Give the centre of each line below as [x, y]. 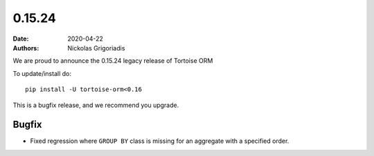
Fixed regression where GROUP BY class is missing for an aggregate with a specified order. [160, 141]
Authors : [26, 48]
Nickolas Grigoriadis [96, 48]
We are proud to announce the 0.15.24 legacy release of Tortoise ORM [113, 61]
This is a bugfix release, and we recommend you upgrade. [96, 105]
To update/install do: [42, 73]
